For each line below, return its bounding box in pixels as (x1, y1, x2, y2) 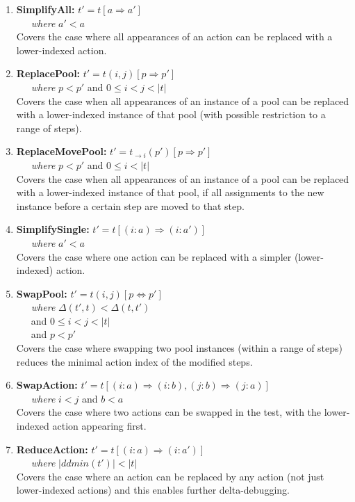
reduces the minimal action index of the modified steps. (16, 354, 253, 369)
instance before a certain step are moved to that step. (16, 198, 245, 213)
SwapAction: (16, 378, 78, 392)
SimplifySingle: (16, 222, 90, 236)
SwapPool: (16, 286, 67, 300)
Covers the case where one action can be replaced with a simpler (16, 249, 292, 264)
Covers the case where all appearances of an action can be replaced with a (16, 29, 333, 44)
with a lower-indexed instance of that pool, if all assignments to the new (16, 185, 324, 200)
